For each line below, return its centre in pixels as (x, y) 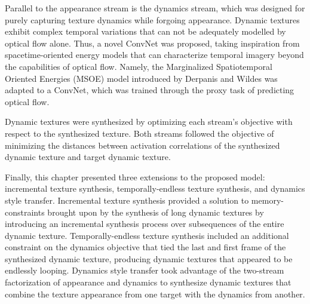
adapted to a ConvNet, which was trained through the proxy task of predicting (150, 90)
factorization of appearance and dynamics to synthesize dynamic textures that (148, 282)
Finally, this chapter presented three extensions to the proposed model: (135, 176)
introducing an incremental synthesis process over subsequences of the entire (145, 224)
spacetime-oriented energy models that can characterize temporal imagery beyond (154, 55)
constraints (25, 212)
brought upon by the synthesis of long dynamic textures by (156, 212)
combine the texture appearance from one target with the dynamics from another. (155, 294)
